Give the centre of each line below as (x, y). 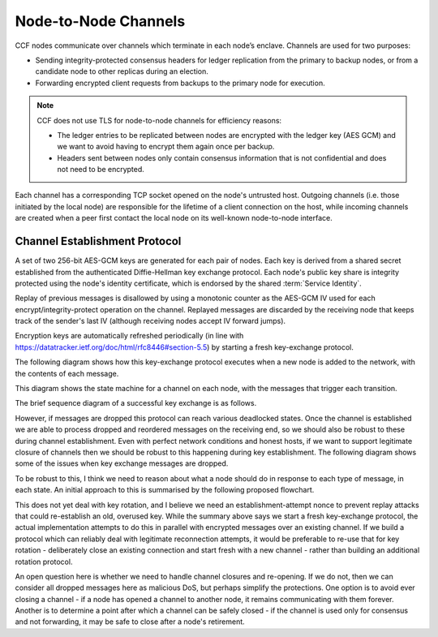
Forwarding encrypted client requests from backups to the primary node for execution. (180, 83)
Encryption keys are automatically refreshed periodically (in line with (129, 336)
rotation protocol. (44, 562)
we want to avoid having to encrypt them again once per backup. (166, 147)
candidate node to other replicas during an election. (122, 71)
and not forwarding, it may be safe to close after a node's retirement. (130, 622)
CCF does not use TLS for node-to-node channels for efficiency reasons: (159, 120)
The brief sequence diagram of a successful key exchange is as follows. (136, 403)
